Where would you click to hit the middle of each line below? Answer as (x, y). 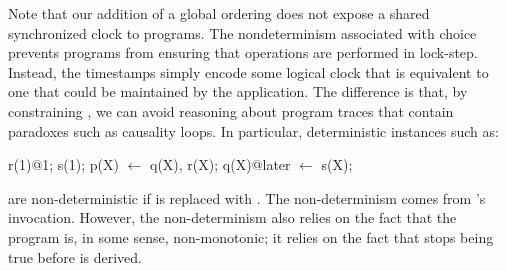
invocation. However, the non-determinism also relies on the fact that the (232, 217)
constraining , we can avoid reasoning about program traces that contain (231, 110)
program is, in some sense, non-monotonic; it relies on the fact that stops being (251, 236)
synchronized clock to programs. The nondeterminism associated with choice (242, 32)
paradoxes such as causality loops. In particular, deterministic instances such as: (253, 130)
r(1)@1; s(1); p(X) (63, 164)
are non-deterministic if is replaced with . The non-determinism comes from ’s (247, 197)
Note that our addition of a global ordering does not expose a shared (219, 13)
